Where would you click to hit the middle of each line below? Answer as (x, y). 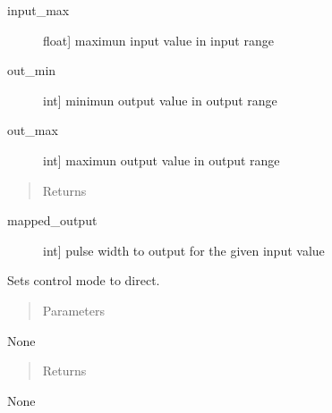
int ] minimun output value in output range (160, 100)
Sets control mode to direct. (84, 280)
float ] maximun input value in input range (158, 40)
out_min (32, 70)
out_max (33, 130)
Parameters (73, 310)
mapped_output (52, 220)
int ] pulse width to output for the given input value (184, 250)
